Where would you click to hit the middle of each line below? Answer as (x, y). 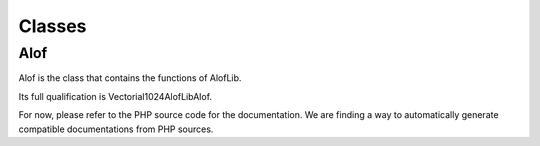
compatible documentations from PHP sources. (116, 129)
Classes (52, 26)
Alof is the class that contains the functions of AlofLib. (130, 78)
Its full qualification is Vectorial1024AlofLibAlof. (115, 96)
